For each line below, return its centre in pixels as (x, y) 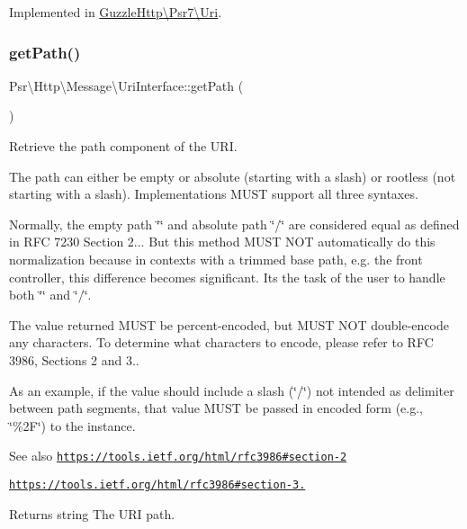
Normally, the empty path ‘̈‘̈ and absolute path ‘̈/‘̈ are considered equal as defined (234, 224)
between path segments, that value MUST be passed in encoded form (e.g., (216, 408)
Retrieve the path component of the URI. (123, 146)
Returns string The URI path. (92, 513)
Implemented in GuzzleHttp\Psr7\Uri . (116, 12)
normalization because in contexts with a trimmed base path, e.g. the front (216, 259)
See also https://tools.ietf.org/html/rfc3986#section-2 (178, 456)
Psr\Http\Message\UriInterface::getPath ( (126, 85)
